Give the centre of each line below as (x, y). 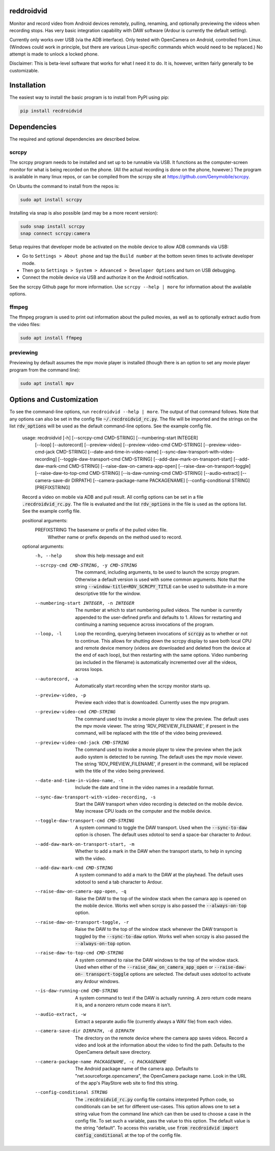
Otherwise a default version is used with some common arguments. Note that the (160, 579)
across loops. (89, 670)
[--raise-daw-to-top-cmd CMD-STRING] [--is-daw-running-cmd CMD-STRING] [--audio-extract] (137, 473)
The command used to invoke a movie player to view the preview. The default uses (162, 719)
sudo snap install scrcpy (52, 226)
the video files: (25, 324)
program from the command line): (45, 370)
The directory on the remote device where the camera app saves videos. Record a (161, 1038)
